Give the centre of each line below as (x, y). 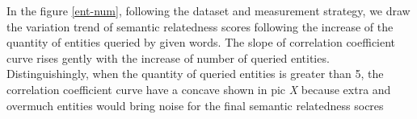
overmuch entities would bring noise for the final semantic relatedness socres (195, 105)
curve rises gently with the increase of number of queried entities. (168, 57)
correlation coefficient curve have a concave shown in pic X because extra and (199, 89)
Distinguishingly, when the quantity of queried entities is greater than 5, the (195, 74)
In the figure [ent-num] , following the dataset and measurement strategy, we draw (208, 10)
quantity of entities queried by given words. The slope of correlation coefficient (201, 42)
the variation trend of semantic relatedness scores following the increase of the (200, 26)
